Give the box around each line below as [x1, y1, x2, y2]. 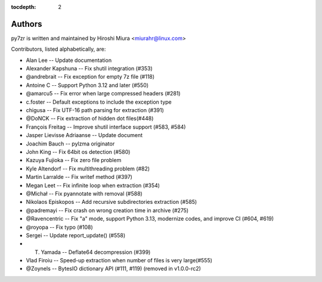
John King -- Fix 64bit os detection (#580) [26, 148, 131, 155]
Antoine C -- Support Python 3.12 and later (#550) [26, 81, 149, 89]
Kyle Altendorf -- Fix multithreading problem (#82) [26, 165, 150, 172]
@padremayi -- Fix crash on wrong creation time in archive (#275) [26, 206, 189, 214]
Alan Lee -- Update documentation [26, 57, 112, 64]
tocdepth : [11, 4, 36, 10]
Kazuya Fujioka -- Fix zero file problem [26, 157, 122, 164]
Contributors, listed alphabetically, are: [11, 45, 106, 53]
